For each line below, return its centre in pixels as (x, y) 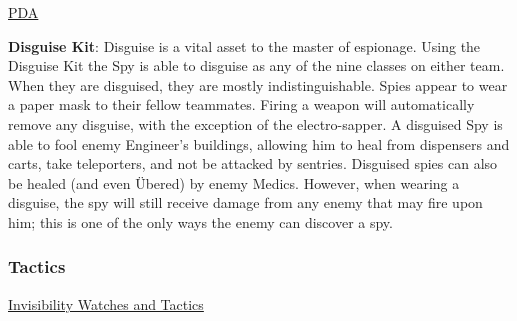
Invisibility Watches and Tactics (106, 303)
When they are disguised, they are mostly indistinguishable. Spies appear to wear (258, 84)
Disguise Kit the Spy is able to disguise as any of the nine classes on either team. (256, 65)
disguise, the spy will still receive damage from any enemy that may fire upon (245, 202)
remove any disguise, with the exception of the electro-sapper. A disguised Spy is (255, 123)
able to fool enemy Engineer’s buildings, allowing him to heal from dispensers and (259, 143)
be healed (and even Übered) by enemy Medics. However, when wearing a (234, 182)
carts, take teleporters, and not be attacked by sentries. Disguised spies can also (253, 163)
